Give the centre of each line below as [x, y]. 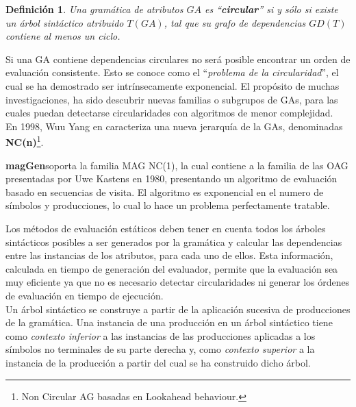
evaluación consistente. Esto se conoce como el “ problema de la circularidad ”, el [172, 72]
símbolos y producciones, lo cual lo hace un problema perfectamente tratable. [168, 205]
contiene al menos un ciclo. [63, 36]
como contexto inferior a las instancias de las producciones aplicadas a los [161, 335]
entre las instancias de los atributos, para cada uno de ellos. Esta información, [169, 255]
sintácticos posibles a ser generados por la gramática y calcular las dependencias [174, 242]
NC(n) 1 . [25, 141]
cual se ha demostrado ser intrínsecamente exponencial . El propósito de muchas [173, 85]
